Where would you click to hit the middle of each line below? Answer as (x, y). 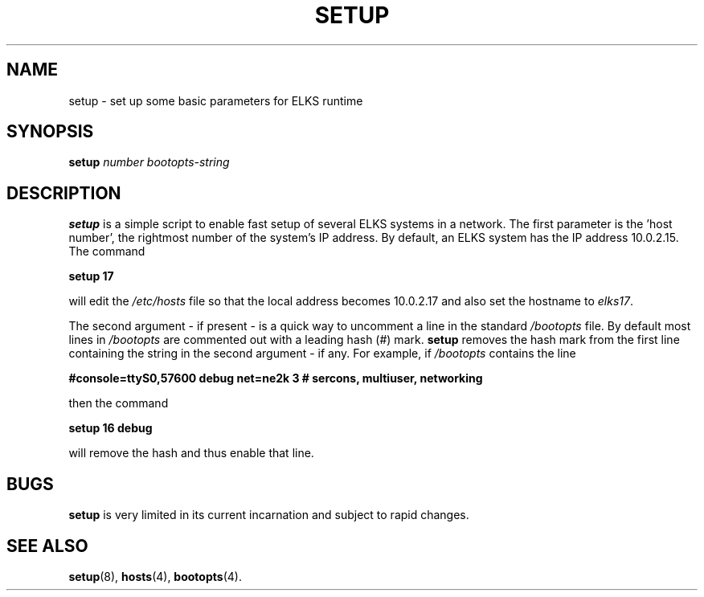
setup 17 (91, 276)
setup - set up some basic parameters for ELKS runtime (216, 100)
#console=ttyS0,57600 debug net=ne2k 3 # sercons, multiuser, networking (276, 378)
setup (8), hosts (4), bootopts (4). (155, 576)
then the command (119, 403)
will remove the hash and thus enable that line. (191, 453)
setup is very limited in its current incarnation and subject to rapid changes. (269, 515)
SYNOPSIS (50, 132)
